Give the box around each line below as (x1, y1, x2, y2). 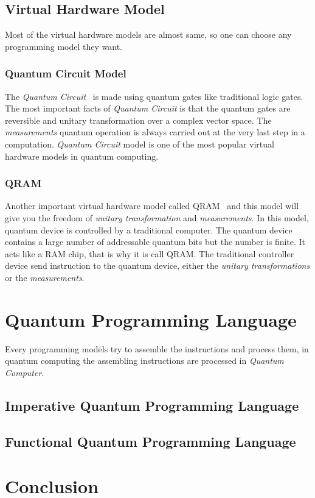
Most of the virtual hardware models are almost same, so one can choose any (5, 28, 292, 41)
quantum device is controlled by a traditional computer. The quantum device (5, 223, 292, 236)
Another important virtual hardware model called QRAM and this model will (5, 199, 299, 212)
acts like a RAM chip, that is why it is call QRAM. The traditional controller (5, 247, 294, 260)
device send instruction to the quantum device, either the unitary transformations (5, 259, 310, 272)
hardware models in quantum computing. (5, 149, 159, 162)
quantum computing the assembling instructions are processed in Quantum (5, 354, 284, 367)
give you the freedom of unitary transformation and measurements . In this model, (5, 211, 309, 224)
